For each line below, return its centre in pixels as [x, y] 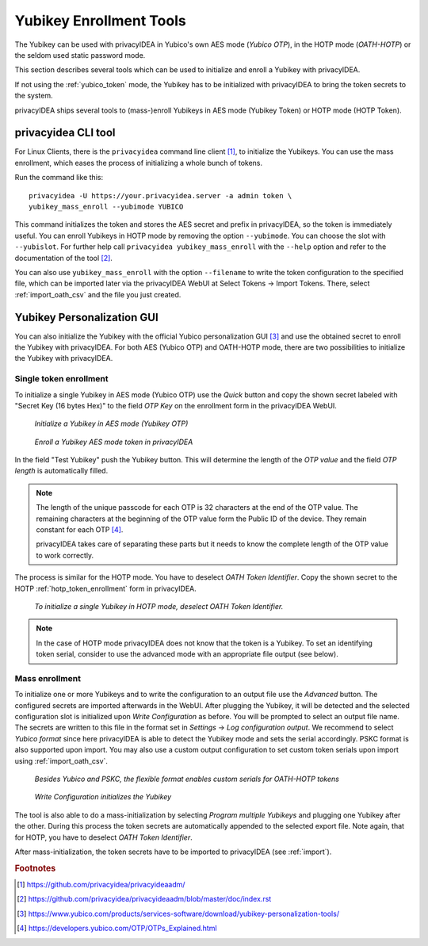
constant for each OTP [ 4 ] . [80, 530]
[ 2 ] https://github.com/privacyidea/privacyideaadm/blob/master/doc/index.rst [144, 899]
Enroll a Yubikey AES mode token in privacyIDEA [114, 442]
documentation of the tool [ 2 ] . [63, 258]
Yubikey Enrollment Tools [100, 21]
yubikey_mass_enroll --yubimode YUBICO [106, 207]
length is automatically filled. [61, 471]
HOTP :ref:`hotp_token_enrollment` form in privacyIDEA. [106, 588]
